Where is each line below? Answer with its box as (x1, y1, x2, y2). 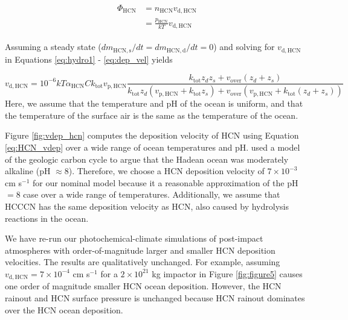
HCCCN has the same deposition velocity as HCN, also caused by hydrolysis (5, 199, 289, 212)
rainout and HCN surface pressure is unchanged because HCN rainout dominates (5, 291, 305, 304)
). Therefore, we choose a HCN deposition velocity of (68, 165, 265, 177)
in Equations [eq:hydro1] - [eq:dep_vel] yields (5, 52, 173, 65)
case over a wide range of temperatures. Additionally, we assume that (23, 188, 280, 201)
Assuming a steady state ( (5, 40, 101, 53)
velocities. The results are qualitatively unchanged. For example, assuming (5, 256, 280, 268)
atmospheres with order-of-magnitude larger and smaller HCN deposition (5, 243, 275, 256)
